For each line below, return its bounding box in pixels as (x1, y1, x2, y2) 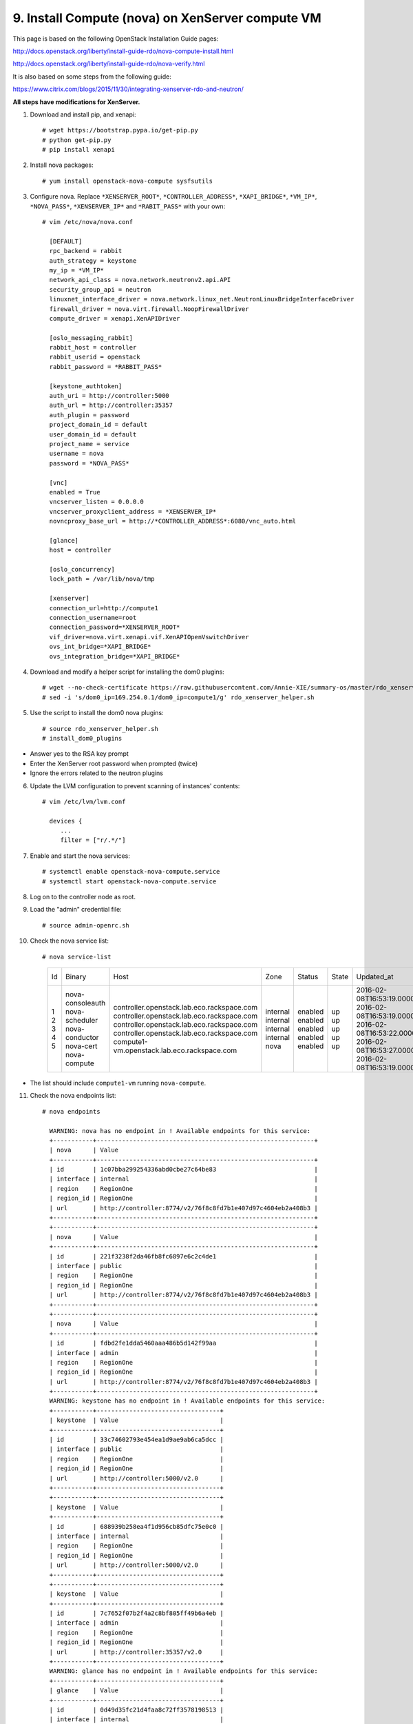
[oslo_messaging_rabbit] (49, 334, 134, 341)
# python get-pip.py (42, 136, 112, 144)
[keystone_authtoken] (49, 382, 123, 390)
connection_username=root (49, 614, 137, 622)
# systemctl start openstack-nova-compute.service (42, 877, 217, 885)
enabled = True (49, 488, 100, 496)
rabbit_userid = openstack (49, 353, 140, 361)
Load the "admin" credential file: (30, 905, 122, 914)
